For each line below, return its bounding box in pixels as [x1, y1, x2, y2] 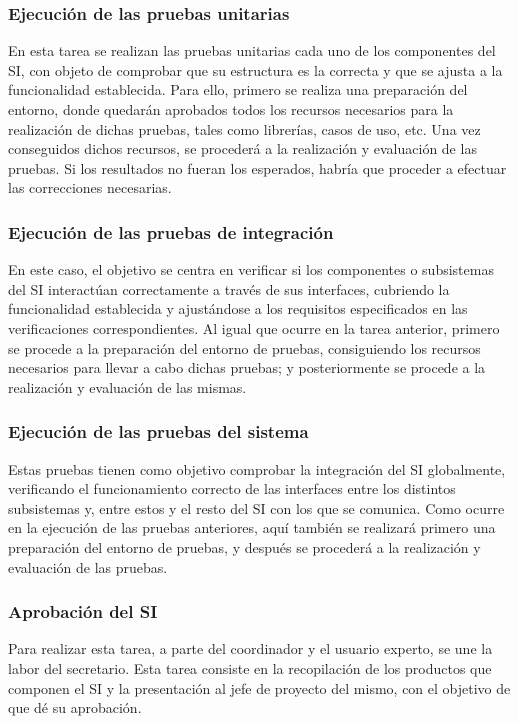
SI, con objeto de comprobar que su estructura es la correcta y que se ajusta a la [8, 59, 503, 80]
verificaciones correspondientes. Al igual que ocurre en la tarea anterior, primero [8, 317, 500, 338]
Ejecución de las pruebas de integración [8, 219, 334, 244]
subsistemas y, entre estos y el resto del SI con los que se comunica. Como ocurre [8, 497, 505, 518]
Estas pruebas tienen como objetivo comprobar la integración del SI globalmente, [8, 458, 506, 479]
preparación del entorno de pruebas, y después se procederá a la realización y [8, 536, 481, 557]
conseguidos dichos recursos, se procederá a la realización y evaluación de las [8, 138, 477, 159]
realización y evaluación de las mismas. [8, 376, 247, 397]
